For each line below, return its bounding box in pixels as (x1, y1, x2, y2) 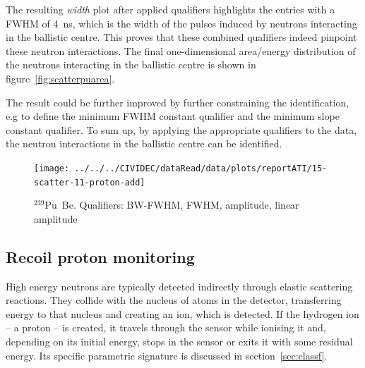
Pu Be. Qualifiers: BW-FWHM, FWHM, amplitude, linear (44, 197, 299, 212)
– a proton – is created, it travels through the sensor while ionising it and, (6, 320, 326, 335)
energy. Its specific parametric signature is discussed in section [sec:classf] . (6, 348, 328, 362)
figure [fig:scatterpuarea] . (6, 70, 115, 85)
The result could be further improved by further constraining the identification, (6, 94, 349, 109)
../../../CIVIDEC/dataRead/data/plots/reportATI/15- (74, 163, 328, 173)
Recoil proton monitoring (6, 245, 195, 267)
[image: (34, 163, 70, 173)
